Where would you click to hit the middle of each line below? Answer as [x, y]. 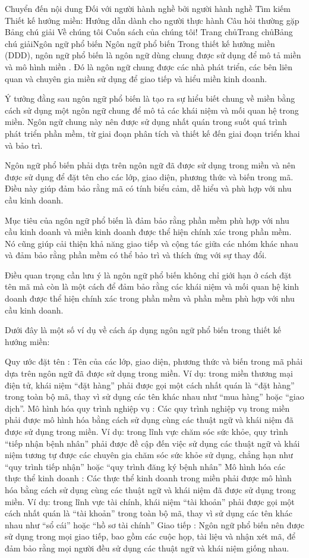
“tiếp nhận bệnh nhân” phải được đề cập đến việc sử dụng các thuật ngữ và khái [152, 443]
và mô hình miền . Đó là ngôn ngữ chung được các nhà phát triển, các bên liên [149, 66]
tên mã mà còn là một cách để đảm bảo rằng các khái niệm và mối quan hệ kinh [152, 286]
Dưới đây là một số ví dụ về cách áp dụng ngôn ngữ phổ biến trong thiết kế [143, 330]
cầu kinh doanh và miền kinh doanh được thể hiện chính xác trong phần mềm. [148, 232]
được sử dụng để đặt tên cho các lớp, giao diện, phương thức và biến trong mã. [149, 176]
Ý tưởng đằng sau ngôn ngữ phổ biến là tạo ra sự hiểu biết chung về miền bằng [150, 98]
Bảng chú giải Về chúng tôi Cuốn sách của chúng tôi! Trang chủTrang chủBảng [149, 32]
